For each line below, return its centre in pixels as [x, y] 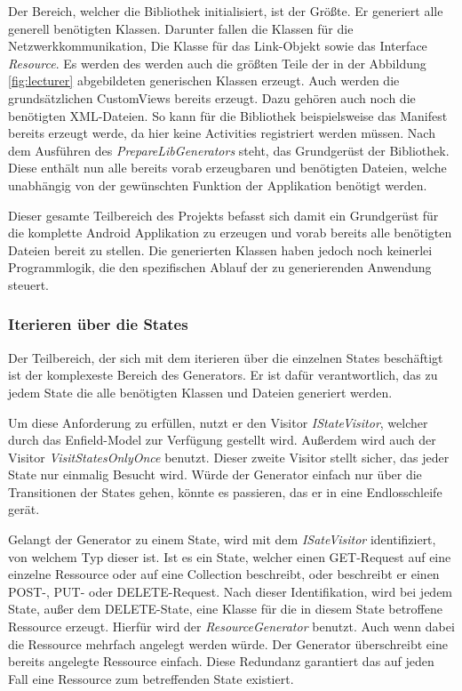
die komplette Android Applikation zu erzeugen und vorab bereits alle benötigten [230, 233]
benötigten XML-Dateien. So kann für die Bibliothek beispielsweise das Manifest [228, 115]
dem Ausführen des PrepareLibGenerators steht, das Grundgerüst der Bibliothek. [229, 150]
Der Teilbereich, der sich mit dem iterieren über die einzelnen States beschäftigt [226, 357]
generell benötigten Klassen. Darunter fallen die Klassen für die [181, 28]
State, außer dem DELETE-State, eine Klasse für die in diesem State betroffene [225, 609]
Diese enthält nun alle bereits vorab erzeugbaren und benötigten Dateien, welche [227, 168]
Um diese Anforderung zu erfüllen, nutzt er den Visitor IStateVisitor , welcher [218, 422]
